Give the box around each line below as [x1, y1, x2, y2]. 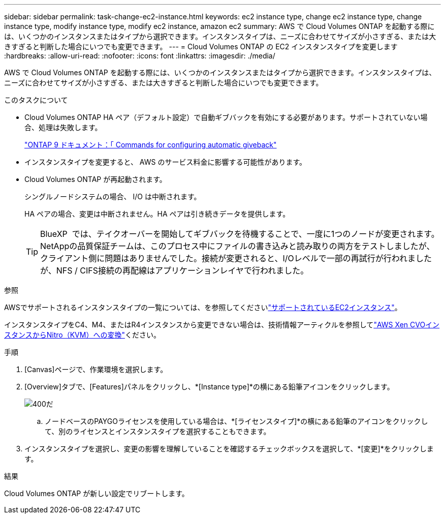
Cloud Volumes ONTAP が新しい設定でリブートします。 [4, 489, 189, 498]
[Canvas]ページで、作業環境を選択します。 [24, 365, 168, 374]
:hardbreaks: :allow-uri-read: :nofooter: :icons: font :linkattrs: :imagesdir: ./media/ [4, 51, 275, 60]
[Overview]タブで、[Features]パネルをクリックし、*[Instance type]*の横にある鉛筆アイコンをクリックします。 [24, 382, 394, 391]
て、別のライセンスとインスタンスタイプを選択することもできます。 [45, 427, 271, 436]
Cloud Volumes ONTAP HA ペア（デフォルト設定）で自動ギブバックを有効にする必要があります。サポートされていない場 [24, 113, 428, 121]
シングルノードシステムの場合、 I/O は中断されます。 [24, 192, 201, 201]
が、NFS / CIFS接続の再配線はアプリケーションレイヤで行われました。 [40, 265, 309, 276]
